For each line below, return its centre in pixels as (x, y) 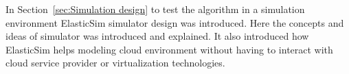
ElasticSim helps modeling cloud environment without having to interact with (169, 49)
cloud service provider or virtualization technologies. (115, 63)
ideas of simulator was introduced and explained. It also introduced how (157, 36)
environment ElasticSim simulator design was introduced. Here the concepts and (175, 22)
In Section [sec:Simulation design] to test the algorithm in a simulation (155, 9)
